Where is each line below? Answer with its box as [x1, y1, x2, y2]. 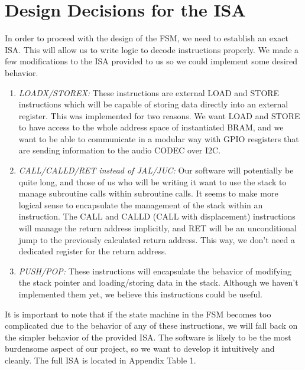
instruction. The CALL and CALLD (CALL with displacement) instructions [18, 210, 296, 222]
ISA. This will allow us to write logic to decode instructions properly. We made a [5, 43, 299, 55]
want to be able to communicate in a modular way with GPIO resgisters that [18, 132, 299, 145]
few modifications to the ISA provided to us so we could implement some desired [5, 55, 298, 67]
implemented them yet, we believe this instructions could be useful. [18, 288, 262, 300]
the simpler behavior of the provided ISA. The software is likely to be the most [5, 330, 291, 343]
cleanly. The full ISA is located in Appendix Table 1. [5, 353, 196, 366]
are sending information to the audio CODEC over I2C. [18, 144, 221, 156]
